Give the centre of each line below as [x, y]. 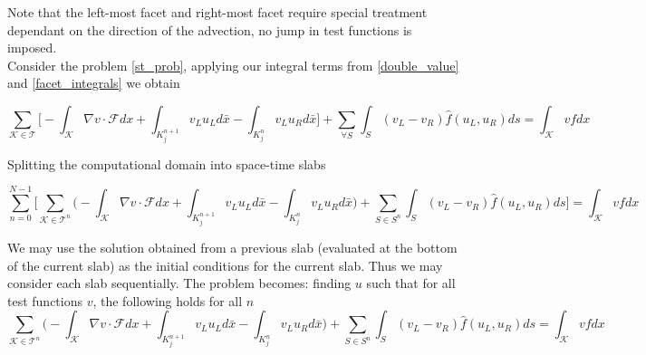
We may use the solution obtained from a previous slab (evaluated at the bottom [232, 247]
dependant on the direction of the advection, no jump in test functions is [210, 29]
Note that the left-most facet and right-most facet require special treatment [217, 12]
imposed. [32, 48]
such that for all [411, 283]
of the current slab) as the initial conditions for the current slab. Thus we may [225, 265]
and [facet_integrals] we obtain [94, 83]
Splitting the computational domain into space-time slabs [167, 163]
